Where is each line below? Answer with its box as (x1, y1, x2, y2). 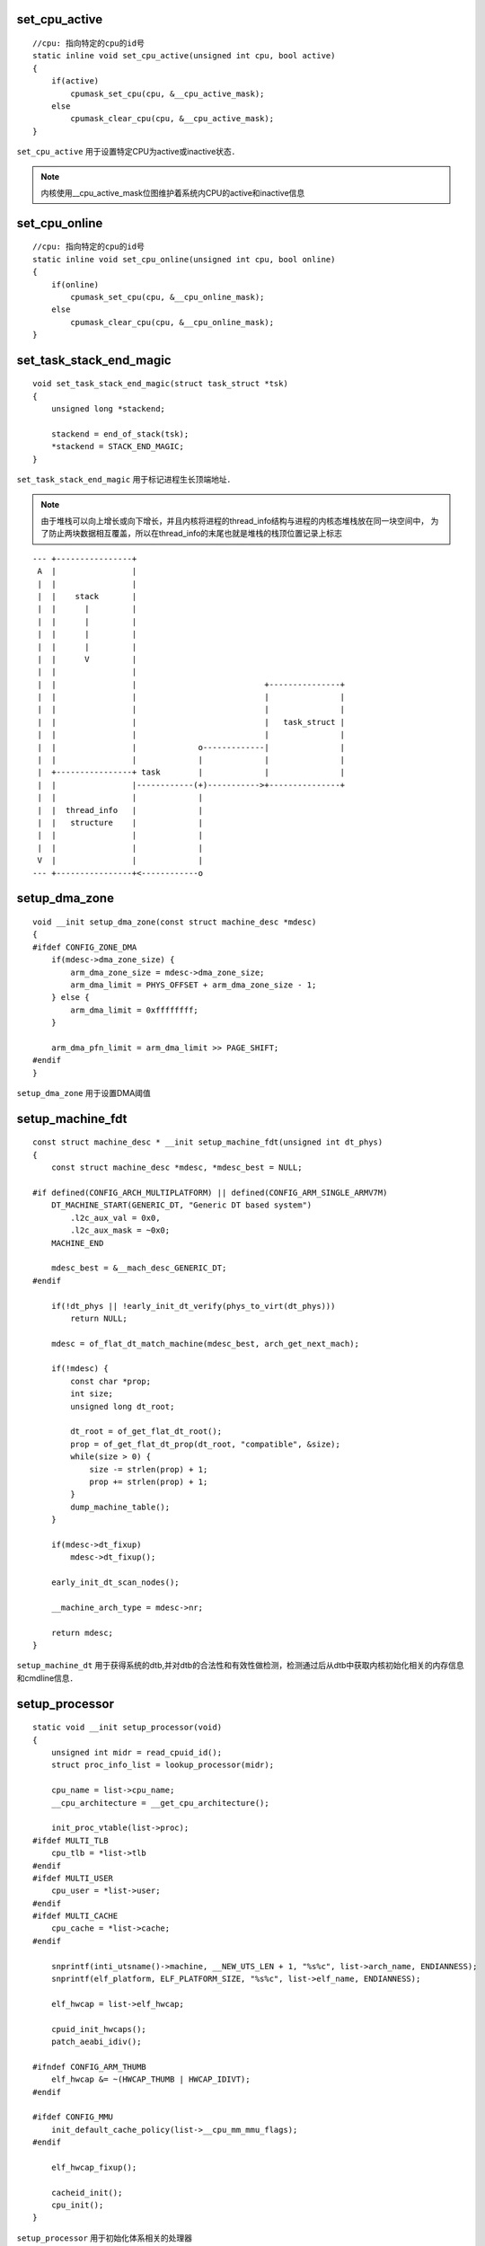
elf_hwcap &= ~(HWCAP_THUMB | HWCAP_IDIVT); (50, 2074, 251, 2084)
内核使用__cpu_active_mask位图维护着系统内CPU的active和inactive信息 (40, 187, 305, 198)
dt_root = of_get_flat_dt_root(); (70, 1427, 223, 1437)
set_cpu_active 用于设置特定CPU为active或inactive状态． (16, 146, 240, 157)
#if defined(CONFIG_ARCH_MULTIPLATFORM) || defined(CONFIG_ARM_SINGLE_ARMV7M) (32, 1187, 388, 1198)
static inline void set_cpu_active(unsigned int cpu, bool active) (32, 50, 336, 61)
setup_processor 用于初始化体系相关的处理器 (16, 2233, 193, 2243)
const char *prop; (70, 1375, 152, 1386)
